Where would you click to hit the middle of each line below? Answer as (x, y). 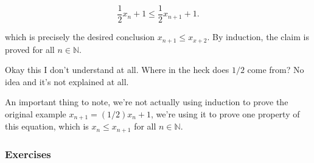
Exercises (28, 154)
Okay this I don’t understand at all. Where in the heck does (117, 70)
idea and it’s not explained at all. (67, 81)
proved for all (30, 49)
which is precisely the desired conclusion (80, 37)
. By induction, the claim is (258, 37)
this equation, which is (47, 126)
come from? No (276, 70)
